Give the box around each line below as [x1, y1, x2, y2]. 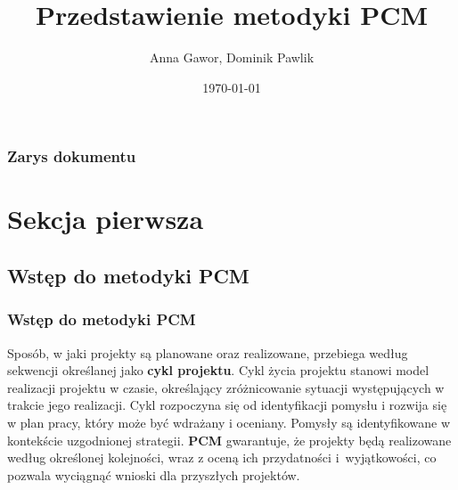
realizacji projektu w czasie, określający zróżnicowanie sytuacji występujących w [7, 378, 445, 396]
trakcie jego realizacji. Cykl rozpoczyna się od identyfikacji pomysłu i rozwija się [7, 396, 447, 414]
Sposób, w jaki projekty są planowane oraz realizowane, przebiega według [7, 343, 408, 362]
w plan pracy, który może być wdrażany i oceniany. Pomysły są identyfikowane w [7, 412, 451, 431]
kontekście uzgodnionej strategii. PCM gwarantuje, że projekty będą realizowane [7, 430, 452, 449]
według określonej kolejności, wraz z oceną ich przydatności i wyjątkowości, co [7, 448, 437, 467]
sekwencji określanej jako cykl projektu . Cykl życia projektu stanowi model [7, 361, 429, 380]
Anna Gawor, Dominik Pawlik [149, 48, 315, 67]
